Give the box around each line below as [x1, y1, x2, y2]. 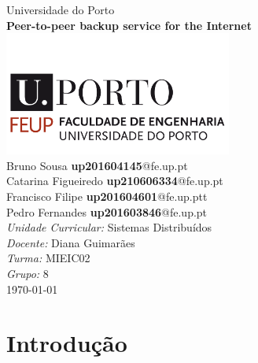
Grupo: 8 [6, 265, 49, 281]
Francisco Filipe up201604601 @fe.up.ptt [6, 188, 208, 205]
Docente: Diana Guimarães [6, 234, 135, 250]
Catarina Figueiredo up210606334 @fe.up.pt [6, 172, 223, 189]
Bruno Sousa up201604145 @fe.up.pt [6, 157, 188, 173]
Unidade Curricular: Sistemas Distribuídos [6, 219, 212, 235]
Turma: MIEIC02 [6, 250, 90, 266]
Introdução [6, 327, 127, 359]
